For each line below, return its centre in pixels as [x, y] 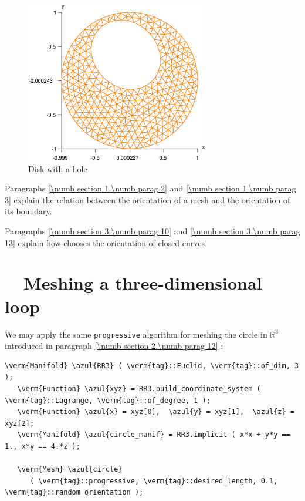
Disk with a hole [58, 168]
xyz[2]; [20, 423]
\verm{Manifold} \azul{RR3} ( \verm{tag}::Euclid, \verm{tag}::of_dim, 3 [152, 366]
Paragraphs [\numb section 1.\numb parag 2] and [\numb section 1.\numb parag [150, 188]
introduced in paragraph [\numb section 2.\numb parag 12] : [114, 346]
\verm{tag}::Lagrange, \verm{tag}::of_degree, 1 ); [108, 400]
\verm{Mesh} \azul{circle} [70, 470]
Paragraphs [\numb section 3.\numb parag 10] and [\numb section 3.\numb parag [152, 231]
